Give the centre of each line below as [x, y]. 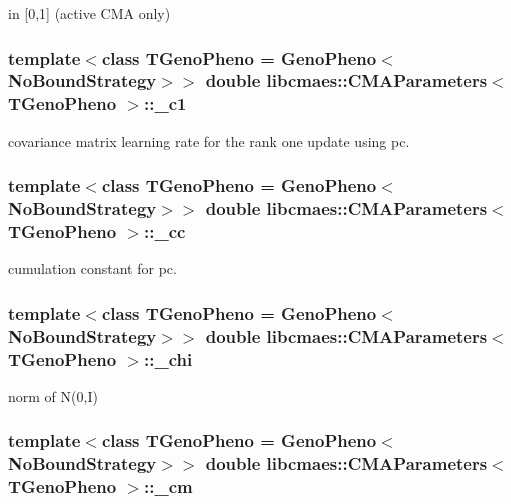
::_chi [168, 358]
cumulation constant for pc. [92, 268]
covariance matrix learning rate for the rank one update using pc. [209, 140]
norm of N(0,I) [53, 395]
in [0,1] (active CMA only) [89, 13]
